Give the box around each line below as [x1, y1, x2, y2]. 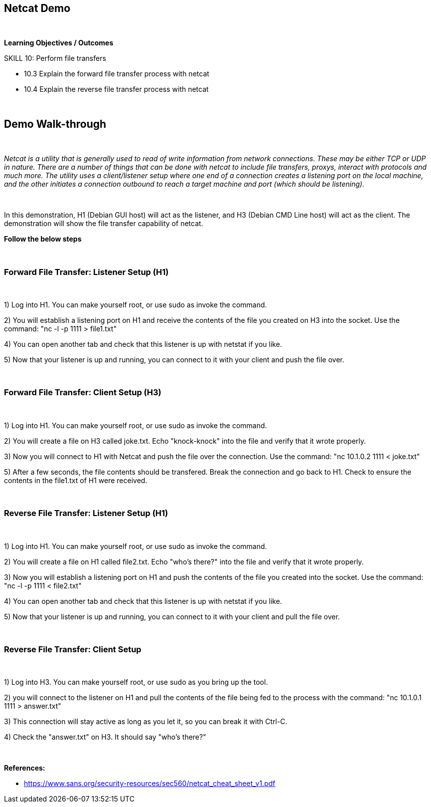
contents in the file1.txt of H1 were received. [4, 476, 147, 485]
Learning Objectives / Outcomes [4, 38, 114, 47]
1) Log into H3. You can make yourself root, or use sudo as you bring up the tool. [4, 678, 268, 687]
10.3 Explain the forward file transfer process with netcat [24, 69, 209, 78]
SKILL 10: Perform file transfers [4, 54, 106, 63]
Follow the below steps [4, 235, 82, 244]
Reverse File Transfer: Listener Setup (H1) [4, 508, 168, 519]
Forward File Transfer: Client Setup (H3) [4, 387, 161, 398]
